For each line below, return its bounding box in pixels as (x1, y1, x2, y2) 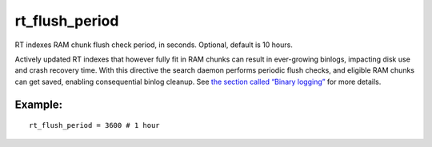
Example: (14, 97, 63, 111)
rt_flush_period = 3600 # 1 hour (29, 121, 160, 130)
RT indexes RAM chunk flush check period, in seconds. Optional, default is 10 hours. (14, 40, 294, 50)
